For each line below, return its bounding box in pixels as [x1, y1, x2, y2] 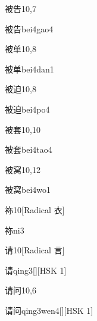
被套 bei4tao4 [5, 143, 52, 156]
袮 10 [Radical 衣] [5, 203, 65, 216]
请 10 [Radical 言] [5, 244, 65, 256]
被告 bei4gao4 [5, 22, 54, 35]
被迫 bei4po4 [5, 102, 50, 115]
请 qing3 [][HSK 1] [5, 264, 67, 276]
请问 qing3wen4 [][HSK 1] [5, 304, 93, 316]
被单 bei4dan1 [5, 62, 54, 75]
